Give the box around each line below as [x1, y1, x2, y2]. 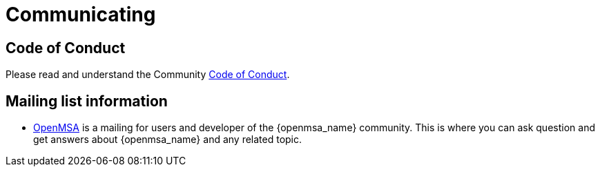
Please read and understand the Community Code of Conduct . [6, 68, 290, 81]
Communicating [6, 3, 156, 26]
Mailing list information [6, 92, 168, 110]
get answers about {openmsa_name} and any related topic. [33, 133, 302, 146]
